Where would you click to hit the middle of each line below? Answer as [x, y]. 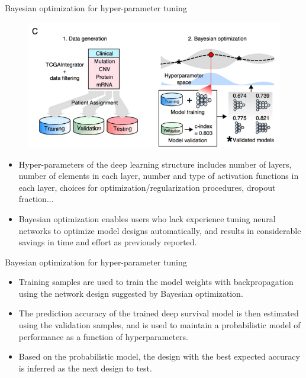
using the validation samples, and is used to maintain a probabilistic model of [160, 325]
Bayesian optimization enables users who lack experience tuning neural [147, 218]
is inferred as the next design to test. [85, 368]
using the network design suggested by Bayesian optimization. [131, 293]
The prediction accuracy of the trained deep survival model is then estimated [159, 313]
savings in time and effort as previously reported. [108, 242]
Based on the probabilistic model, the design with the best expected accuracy [159, 356]
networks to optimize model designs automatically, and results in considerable [160, 230]
